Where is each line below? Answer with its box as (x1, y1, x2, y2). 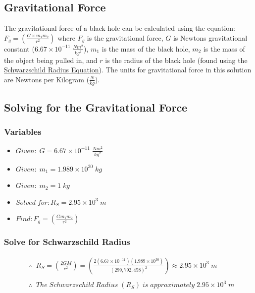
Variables (4, 125, 42, 138)
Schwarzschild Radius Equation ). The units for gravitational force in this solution (4, 64, 252, 75)
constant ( (4, 43, 35, 54)
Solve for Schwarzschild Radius (4, 235, 130, 248)
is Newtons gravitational (173, 32, 248, 43)
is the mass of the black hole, (102, 43, 190, 54)
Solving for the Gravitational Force (4, 100, 188, 115)
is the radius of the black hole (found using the (105, 55, 248, 65)
